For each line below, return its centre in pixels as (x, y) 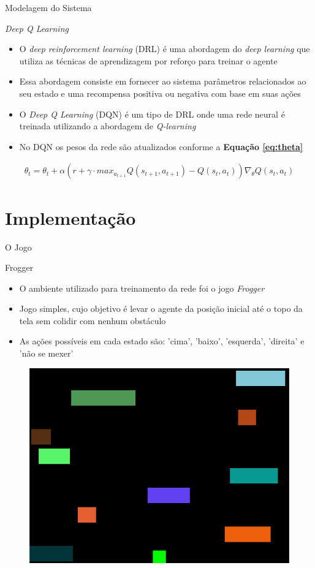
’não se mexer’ (46, 353)
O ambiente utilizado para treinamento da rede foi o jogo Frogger (142, 288)
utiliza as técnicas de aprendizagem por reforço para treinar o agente (148, 60)
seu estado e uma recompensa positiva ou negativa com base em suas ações (160, 93)
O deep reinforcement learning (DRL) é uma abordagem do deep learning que (165, 49)
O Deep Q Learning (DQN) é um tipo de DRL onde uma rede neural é (152, 114)
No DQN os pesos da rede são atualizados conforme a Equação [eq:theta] (161, 146)
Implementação (70, 217)
